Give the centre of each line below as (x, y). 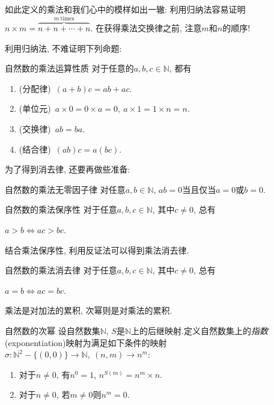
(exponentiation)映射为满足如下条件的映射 (86, 342)
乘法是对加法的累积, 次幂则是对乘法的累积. (89, 310)
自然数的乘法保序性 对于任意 (61, 209)
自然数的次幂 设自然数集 (53, 330)
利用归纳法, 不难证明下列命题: (63, 48)
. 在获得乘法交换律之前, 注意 (146, 28)
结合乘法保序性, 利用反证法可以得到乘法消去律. (97, 250)
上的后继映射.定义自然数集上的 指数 (199, 330)
